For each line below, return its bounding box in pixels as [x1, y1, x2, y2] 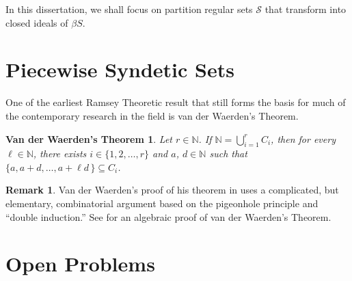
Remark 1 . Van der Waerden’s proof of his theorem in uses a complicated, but [5, 183, 339, 197]
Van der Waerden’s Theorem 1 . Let [5, 131, 173, 146]
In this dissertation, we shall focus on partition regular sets [5, 2, 253, 16]
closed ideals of [5, 15, 68, 29]
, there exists [33, 146, 87, 161]
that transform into [265, 2, 347, 16]
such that [209, 146, 247, 161]
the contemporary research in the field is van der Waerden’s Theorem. [5, 108, 299, 122]
